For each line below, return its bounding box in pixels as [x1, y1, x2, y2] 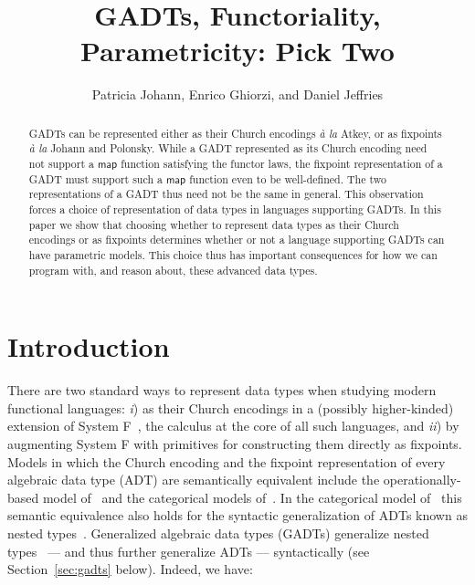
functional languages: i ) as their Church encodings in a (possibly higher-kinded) [7, 398, 454, 417]
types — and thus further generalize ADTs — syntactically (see [7, 541, 370, 560]
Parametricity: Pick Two [80, 32, 395, 69]
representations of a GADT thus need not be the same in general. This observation [28, 186, 424, 202]
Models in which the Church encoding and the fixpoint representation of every [7, 452, 446, 471]
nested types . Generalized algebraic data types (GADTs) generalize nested [7, 523, 429, 542]
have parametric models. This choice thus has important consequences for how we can [28, 246, 438, 262]
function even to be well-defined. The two [189, 171, 386, 186]
